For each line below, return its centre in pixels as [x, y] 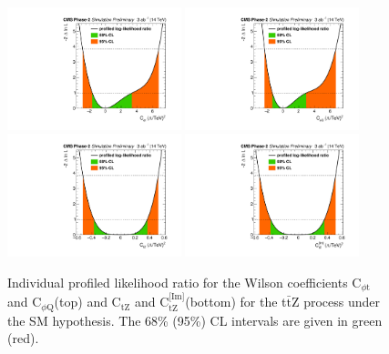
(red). [23, 338]
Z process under [336, 302]
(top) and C [87, 302]
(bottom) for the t [236, 302]
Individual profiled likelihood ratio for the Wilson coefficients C [184, 282]
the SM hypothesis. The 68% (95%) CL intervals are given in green [195, 320]
